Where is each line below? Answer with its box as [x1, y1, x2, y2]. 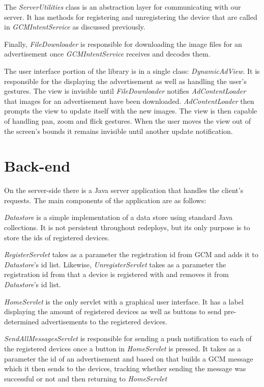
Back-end [4, 155, 71, 176]
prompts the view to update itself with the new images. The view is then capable [4, 105, 257, 116]
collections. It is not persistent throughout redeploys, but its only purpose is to [4, 222, 250, 233]
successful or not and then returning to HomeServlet [4, 373, 167, 383]
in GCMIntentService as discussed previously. [4, 21, 145, 32]
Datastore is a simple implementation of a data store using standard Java [4, 212, 233, 223]
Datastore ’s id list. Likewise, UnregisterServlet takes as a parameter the [4, 259, 226, 269]
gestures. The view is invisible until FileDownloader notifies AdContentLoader [4, 86, 246, 96]
